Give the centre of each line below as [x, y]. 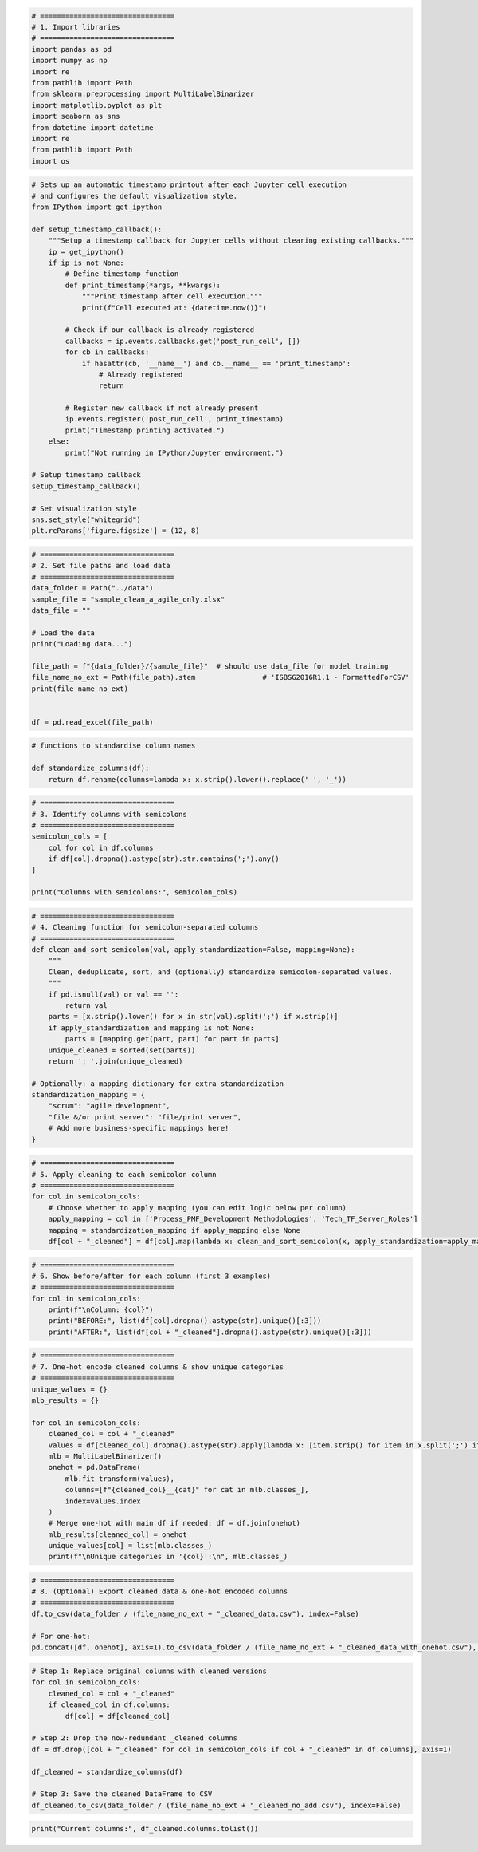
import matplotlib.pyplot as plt [97, 105]
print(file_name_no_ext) [80, 689]
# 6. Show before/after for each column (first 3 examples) [151, 1276]
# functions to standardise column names [114, 746]
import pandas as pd [71, 49]
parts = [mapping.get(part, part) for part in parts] [172, 1039]
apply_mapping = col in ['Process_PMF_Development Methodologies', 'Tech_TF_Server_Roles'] [233, 1219]
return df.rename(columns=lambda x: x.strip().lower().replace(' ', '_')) [197, 779]
